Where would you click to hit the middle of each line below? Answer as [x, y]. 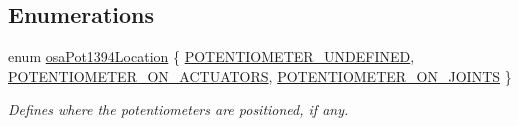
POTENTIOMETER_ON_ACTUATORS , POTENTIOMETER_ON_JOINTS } [260, 75]
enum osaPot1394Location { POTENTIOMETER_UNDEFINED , [211, 56]
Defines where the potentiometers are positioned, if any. [178, 109]
